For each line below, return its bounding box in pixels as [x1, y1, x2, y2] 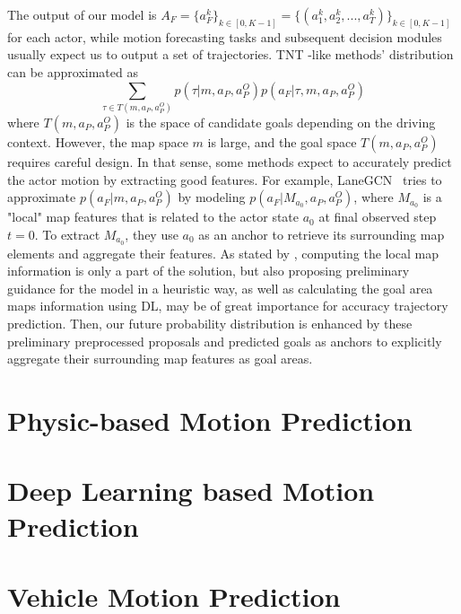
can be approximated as [7, 63, 138, 82]
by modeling [178, 188, 246, 206]
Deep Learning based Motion [7, 472, 375, 509]
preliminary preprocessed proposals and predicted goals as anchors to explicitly [7, 331, 442, 350]
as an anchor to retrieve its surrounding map [198, 224, 445, 243]
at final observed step [318, 207, 437, 226]
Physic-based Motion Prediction [7, 401, 413, 438]
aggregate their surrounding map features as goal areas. [7, 349, 313, 368]
